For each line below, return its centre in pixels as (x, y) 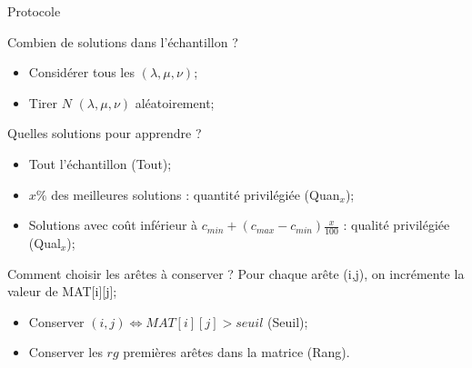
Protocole (34, 11)
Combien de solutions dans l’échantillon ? (123, 41)
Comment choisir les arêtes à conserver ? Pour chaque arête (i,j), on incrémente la (236, 273)
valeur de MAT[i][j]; (62, 291)
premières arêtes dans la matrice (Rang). (236, 352)
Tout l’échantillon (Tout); (100, 163)
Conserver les (65, 352)
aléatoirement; (175, 102)
